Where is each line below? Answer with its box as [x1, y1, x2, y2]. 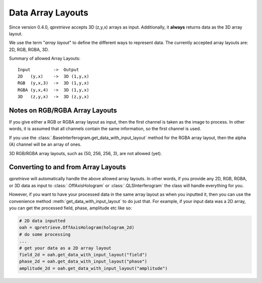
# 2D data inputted [19, 218, 65, 223]
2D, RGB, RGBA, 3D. [9, 47, 49, 52]
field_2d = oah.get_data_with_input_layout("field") [19, 252, 147, 257]
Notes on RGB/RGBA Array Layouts [9, 106, 117, 114]
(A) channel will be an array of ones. [9, 141, 82, 147]
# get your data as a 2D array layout [19, 245, 112, 251]
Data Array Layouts [9, 7, 88, 18]
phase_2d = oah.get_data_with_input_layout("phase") [19, 259, 147, 264]
